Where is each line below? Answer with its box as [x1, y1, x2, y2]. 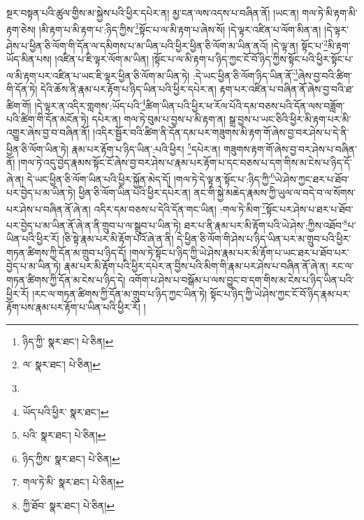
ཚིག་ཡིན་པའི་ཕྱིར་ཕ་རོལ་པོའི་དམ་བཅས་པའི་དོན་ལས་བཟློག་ [145, 98, 345, 113]
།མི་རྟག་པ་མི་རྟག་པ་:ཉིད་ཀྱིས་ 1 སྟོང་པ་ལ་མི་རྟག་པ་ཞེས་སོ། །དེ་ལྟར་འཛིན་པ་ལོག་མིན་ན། [38, 20, 321, 36]
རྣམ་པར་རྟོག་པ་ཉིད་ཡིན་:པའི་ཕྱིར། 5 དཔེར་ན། [71, 139, 221, 156]
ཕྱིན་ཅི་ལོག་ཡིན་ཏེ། [6, 141, 68, 156]
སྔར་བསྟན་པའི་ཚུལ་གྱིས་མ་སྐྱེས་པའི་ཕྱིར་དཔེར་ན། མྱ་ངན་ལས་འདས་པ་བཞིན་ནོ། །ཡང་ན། [6, 6, 299, 20]
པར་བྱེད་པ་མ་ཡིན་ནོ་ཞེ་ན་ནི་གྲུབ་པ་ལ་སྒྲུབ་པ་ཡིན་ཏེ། [6, 217, 181, 232]
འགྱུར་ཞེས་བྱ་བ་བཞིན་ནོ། [6, 125, 90, 140]
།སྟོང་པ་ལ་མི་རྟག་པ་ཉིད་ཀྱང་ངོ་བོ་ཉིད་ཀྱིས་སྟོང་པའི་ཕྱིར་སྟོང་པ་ [152, 52, 354, 66]
